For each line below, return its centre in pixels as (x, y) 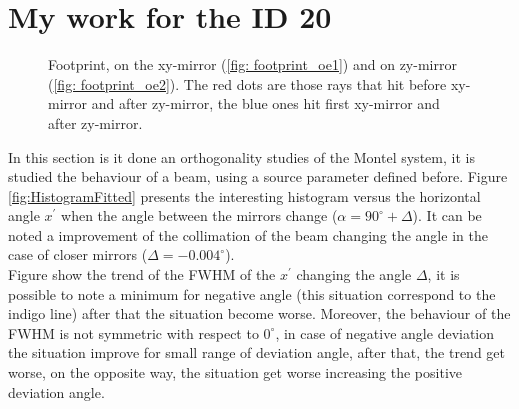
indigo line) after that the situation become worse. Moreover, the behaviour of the (259, 313)
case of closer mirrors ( (78, 254)
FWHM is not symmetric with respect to (133, 332)
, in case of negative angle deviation (385, 332)
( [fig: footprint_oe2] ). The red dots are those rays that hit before (247, 83)
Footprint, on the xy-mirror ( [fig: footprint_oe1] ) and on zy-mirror (252, 64)
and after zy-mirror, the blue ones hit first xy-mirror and (265, 103)
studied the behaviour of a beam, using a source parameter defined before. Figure (258, 176)
